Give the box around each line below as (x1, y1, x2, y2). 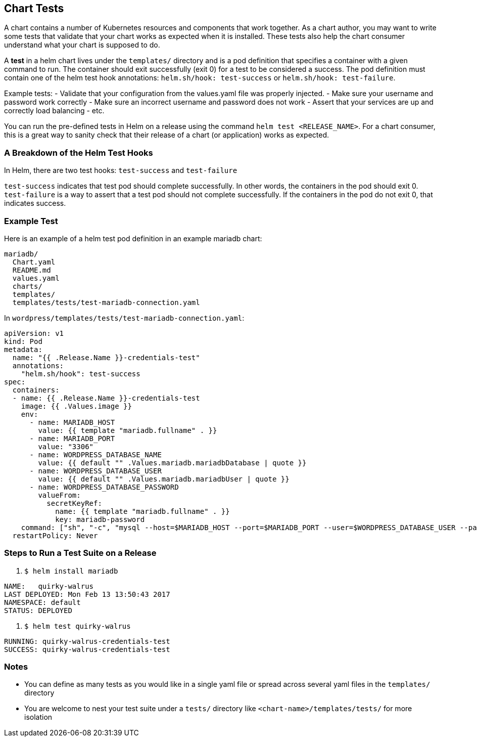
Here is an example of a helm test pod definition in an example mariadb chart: (4, 234, 262, 243)
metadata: (4, 345, 42, 354)
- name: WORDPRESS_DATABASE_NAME (29, 450, 162, 459)
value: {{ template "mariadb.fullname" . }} (38, 426, 217, 434)
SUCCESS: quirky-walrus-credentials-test (4, 645, 170, 653)
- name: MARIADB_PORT (29, 434, 115, 443)
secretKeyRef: (46, 499, 102, 507)
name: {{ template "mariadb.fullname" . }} (55, 507, 230, 515)
